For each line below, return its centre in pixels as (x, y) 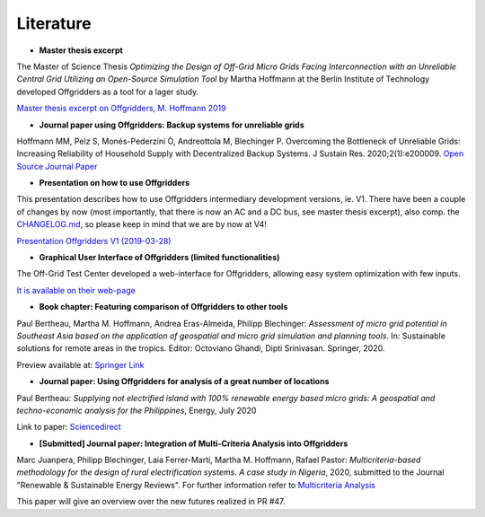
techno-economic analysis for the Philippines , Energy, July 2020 (137, 410)
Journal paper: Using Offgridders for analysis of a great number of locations (184, 381)
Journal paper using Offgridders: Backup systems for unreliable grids (172, 125)
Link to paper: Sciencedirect (69, 427)
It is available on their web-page (76, 290)
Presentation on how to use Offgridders (115, 183)
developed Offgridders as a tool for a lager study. (108, 92)
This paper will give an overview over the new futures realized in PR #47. (151, 502)
